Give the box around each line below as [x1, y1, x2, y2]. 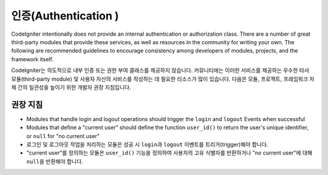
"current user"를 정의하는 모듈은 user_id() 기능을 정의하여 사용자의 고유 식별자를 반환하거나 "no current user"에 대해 [26, 149, 313, 157]
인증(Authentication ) [11, 9, 119, 22]
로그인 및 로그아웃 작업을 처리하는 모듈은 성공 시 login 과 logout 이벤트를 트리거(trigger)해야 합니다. [26, 140, 268, 148]
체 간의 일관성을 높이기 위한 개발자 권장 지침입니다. [11, 84, 131, 91]
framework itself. [11, 55, 54, 63]
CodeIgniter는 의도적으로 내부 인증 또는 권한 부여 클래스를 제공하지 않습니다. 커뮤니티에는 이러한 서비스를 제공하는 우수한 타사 [11, 67, 310, 74]
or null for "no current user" [26, 132, 100, 139]
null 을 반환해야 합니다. [26, 157, 83, 165]
